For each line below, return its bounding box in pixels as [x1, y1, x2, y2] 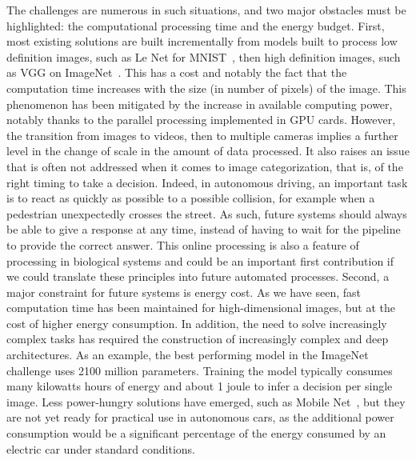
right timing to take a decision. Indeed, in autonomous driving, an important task [6, 174, 408, 190]
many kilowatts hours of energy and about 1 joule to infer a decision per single [6, 378, 393, 394]
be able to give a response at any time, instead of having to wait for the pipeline [6, 221, 401, 238]
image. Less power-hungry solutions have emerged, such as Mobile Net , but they [6, 393, 406, 410]
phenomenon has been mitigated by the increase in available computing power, [6, 95, 393, 112]
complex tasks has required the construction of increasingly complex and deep [6, 330, 389, 347]
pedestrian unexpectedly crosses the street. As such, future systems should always [6, 205, 407, 222]
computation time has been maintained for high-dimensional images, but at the [6, 299, 396, 316]
